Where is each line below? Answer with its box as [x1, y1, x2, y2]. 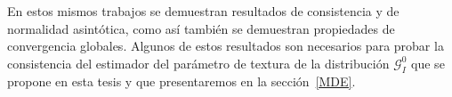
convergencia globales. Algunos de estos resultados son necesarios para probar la [7, 36, 444, 55]
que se [411, 53, 445, 72]
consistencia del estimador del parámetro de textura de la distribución [7, 53, 390, 72]
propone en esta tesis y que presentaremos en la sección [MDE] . [7, 71, 356, 90]
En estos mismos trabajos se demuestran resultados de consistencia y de [7, 2, 400, 20]
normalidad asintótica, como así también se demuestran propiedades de [7, 19, 395, 37]
